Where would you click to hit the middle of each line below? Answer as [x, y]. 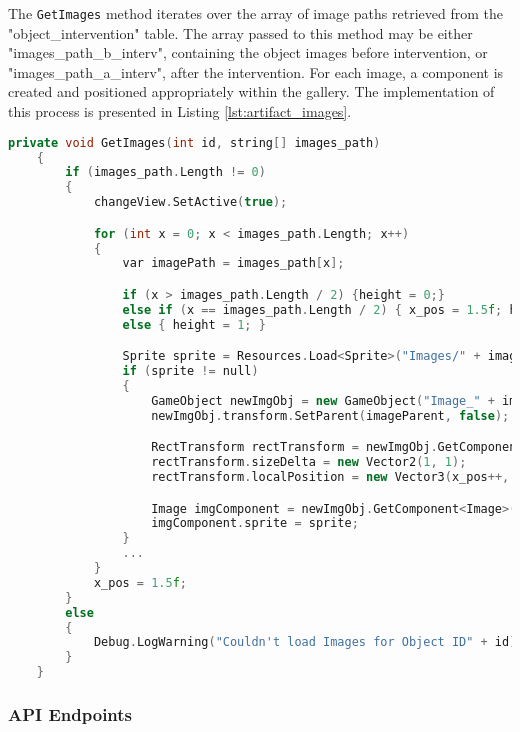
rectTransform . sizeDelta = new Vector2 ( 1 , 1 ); [309, 462]
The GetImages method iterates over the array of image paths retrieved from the [255, 13]
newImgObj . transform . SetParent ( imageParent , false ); [330, 415]
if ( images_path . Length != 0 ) [165, 172]
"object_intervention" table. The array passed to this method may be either [240, 32]
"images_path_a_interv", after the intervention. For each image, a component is [256, 71]
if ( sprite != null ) [190, 371]
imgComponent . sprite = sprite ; [255, 523]
